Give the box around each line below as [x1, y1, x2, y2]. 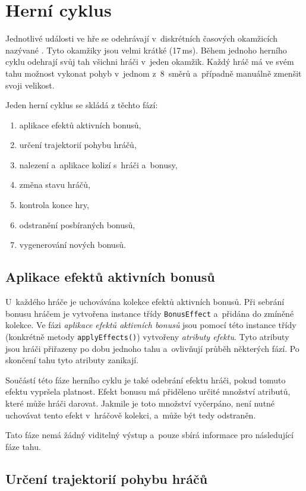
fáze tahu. [5, 440, 41, 452]
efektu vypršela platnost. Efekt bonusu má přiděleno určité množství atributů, [5, 385, 291, 398]
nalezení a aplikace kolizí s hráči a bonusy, [19, 158, 178, 171]
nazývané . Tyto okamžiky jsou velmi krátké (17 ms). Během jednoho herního [5, 43, 287, 56]
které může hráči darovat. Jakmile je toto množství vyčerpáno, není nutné [5, 396, 275, 409]
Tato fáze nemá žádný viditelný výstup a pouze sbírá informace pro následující [5, 429, 294, 441]
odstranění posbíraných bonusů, [19, 218, 135, 231]
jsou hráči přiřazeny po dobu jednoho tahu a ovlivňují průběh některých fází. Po [5, 342, 299, 354]
